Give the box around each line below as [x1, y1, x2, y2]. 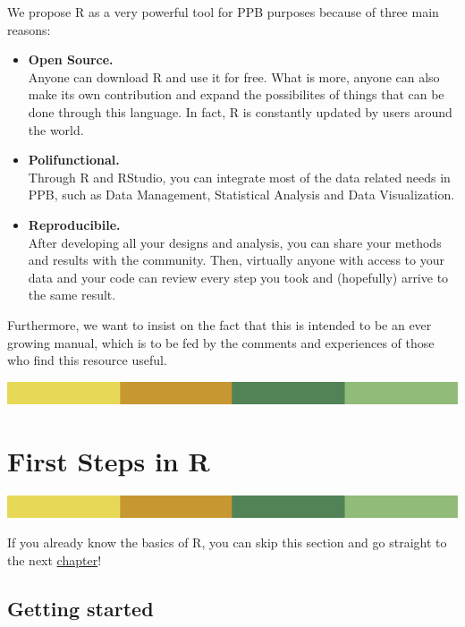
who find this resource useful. [7, 351, 167, 369]
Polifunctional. [28, 150, 120, 169]
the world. [28, 120, 84, 139]
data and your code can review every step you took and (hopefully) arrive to [28, 267, 449, 286]
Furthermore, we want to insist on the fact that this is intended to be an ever [7, 315, 432, 334]
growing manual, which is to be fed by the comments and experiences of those [7, 333, 435, 352]
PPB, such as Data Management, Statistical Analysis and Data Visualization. [28, 185, 455, 204]
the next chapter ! [7, 550, 102, 569]
